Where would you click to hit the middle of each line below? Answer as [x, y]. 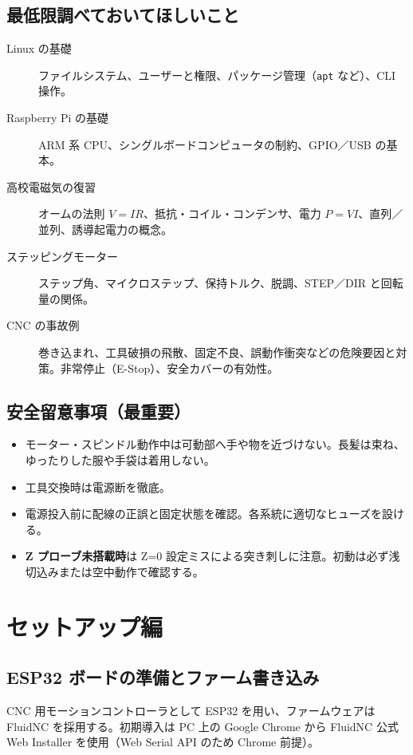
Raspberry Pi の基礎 [58, 118]
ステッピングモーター [62, 256]
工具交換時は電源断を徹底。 [98, 486]
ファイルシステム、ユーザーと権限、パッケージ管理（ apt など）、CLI [217, 75]
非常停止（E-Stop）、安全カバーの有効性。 [169, 368]
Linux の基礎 [39, 48]
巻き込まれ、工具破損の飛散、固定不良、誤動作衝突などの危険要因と [217, 352]
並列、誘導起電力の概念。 [105, 229]
